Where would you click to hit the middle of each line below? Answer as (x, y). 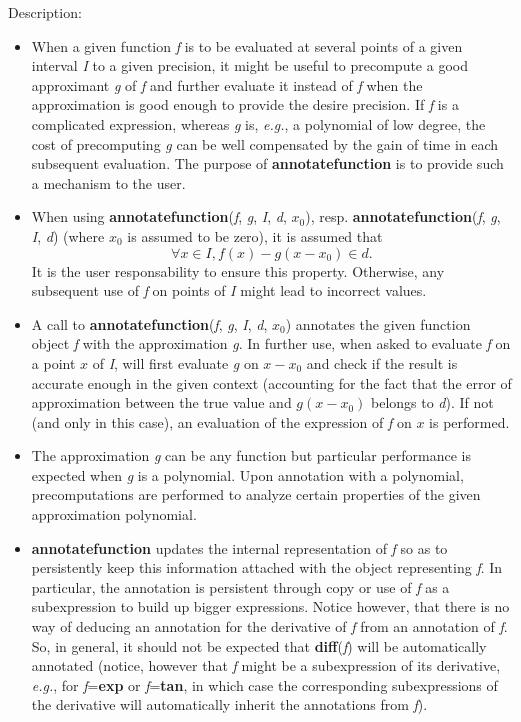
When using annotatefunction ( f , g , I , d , (159, 216)
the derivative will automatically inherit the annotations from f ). (229, 704)
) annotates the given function (378, 323)
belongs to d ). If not (432, 402)
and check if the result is (382, 362)
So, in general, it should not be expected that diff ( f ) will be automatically (259, 645)
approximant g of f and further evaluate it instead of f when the (227, 84)
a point (53, 362)
